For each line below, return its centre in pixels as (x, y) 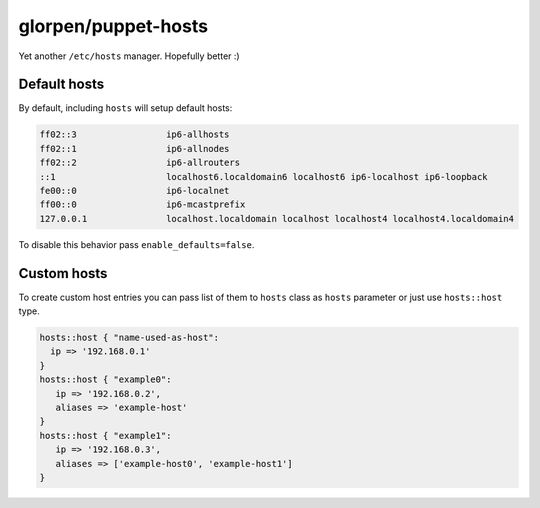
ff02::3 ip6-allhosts (134, 134)
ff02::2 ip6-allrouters (139, 163)
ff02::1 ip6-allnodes (134, 148)
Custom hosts (63, 273)
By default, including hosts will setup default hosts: (125, 108)
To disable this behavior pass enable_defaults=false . (136, 244)
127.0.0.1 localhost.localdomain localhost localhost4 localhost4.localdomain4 (277, 218)
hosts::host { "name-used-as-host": (129, 338)
